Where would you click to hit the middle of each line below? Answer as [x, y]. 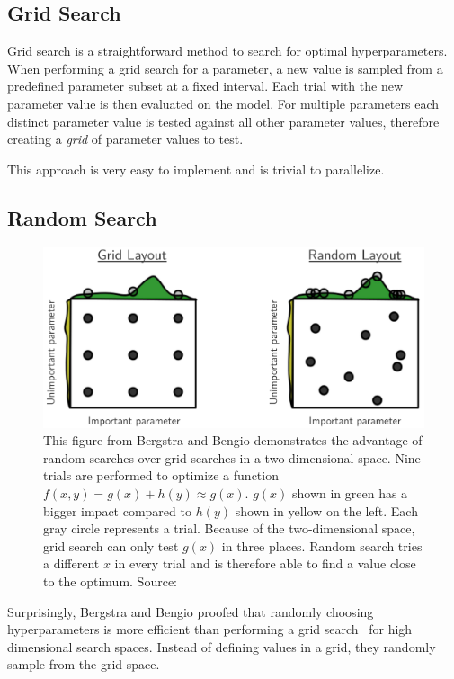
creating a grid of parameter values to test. [125, 139]
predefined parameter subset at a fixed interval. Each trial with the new [205, 86]
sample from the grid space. [84, 664]
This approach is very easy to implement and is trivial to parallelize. [196, 169]
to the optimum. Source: [110, 581]
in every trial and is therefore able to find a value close [265, 563]
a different [71, 563]
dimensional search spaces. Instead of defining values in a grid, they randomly [222, 646]
